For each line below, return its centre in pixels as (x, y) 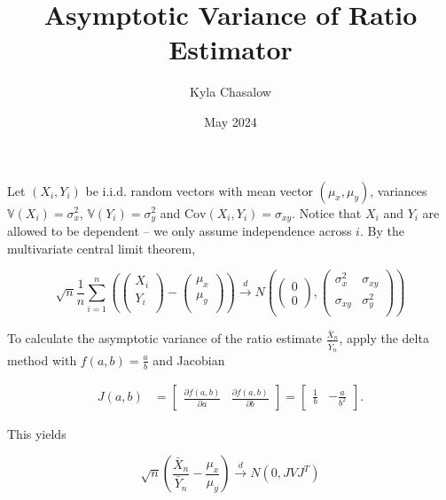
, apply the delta (384, 338)
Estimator (231, 49)
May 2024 (231, 121)
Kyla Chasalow (231, 92)
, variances (399, 190)
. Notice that (327, 212)
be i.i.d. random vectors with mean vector (199, 190)
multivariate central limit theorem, (102, 248)
